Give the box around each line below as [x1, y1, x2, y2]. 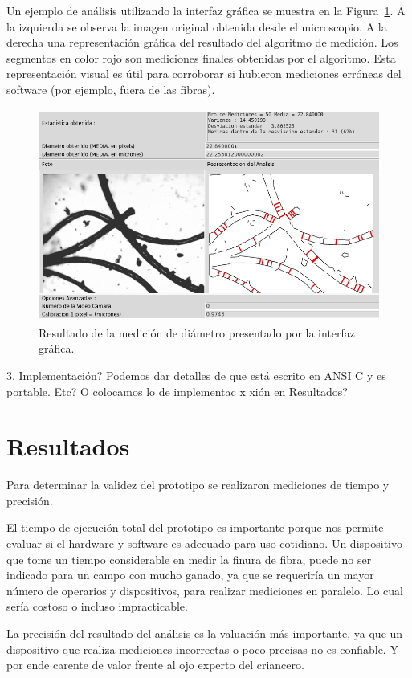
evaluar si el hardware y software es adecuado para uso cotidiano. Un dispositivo [6, 535, 402, 551]
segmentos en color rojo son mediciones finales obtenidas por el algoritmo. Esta [6, 49, 396, 66]
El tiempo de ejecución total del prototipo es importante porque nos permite [6, 519, 384, 536]
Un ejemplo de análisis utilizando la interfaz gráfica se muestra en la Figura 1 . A [6, 2, 406, 18]
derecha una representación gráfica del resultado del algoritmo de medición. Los [6, 34, 398, 51]
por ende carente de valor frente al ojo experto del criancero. [6, 656, 304, 673]
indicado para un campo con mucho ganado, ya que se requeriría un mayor [6, 566, 374, 583]
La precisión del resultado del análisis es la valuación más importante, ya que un [6, 624, 403, 641]
